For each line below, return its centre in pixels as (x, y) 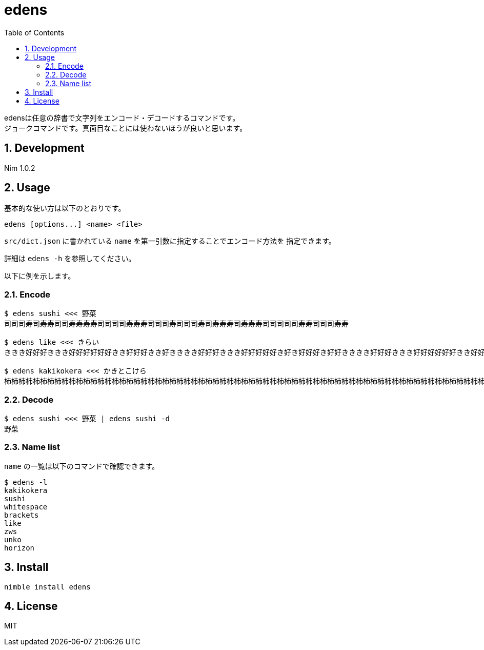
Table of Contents (34, 32)
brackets (22, 515)
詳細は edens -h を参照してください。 (70, 259)
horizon (19, 548)
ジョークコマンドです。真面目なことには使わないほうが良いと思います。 (126, 128)
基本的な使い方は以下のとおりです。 (65, 208)
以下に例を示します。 (40, 276)
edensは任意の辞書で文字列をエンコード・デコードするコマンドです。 (122, 117)
